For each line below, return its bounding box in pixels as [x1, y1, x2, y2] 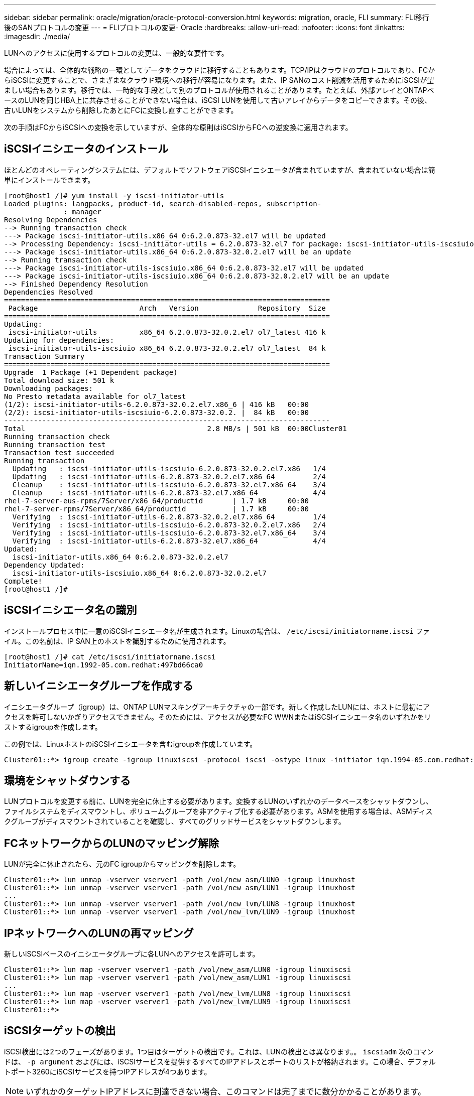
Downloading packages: [4, 384, 93, 392]
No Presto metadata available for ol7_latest [4, 392, 186, 400]
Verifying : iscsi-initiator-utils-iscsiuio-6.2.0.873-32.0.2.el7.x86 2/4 [12, 520, 326, 529]
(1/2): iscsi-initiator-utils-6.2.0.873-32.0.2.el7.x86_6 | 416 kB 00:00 [4, 400, 309, 408]
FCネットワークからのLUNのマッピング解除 [4, 837, 219, 850]
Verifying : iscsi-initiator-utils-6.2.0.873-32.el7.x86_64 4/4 [12, 536, 326, 545]
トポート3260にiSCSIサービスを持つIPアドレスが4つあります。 [4, 1067, 211, 1076]
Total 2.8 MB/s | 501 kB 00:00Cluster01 [4, 424, 347, 433]
